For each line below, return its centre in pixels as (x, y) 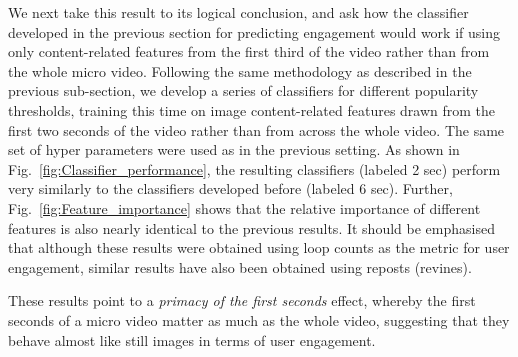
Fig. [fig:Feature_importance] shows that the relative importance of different (244, 207)
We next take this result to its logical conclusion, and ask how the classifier (238, 12)
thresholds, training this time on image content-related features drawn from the (252, 109)
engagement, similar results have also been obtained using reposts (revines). (240, 266)
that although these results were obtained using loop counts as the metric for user (259, 247)
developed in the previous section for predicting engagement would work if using (254, 31)
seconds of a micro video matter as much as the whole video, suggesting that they (259, 319)
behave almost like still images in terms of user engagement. (192, 339)
